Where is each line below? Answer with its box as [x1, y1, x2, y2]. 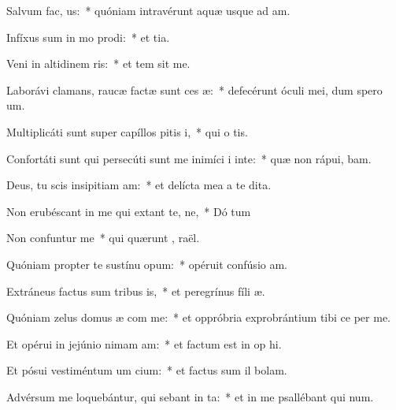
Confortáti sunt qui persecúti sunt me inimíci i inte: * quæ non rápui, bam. [6, 150, 372, 166]
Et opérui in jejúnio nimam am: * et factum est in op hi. [6, 335, 282, 352]
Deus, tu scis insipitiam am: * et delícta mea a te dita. [6, 177, 272, 193]
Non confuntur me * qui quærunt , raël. [6, 229, 200, 246]
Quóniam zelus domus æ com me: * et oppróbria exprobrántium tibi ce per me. [6, 309, 390, 326]
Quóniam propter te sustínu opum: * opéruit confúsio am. [6, 255, 287, 272]
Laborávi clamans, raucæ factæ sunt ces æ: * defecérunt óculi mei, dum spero [6, 81, 383, 98]
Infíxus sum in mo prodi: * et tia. [6, 28, 170, 45]
